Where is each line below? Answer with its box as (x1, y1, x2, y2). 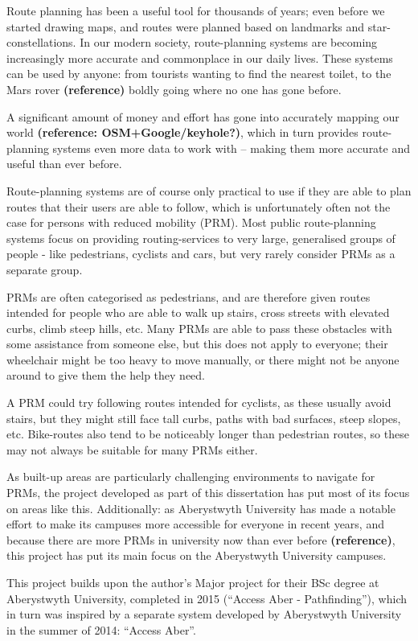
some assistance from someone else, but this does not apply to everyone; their (6, 335, 388, 352)
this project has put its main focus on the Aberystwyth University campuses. (6, 547, 387, 564)
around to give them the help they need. (6, 367, 205, 384)
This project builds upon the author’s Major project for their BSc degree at (6, 574, 379, 590)
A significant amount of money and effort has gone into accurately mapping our (6, 108, 400, 125)
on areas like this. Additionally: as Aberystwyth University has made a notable (6, 499, 395, 516)
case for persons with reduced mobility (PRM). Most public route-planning (6, 214, 376, 231)
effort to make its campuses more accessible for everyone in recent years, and (6, 516, 384, 532)
